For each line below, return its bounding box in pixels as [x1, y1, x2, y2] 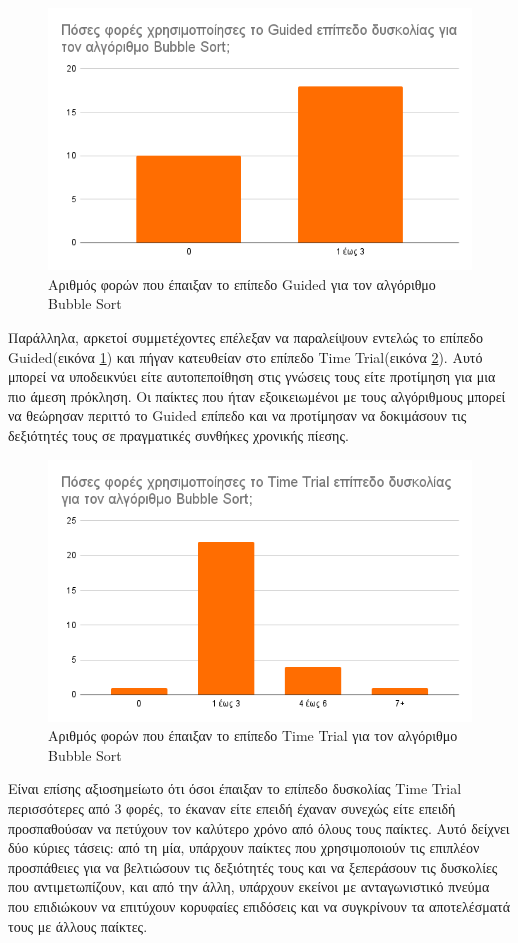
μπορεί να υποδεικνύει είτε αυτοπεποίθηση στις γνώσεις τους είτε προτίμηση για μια [8, 366, 496, 387]
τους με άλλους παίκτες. [8, 915, 148, 936]
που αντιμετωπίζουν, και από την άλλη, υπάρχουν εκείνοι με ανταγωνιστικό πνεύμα [8, 876, 490, 897]
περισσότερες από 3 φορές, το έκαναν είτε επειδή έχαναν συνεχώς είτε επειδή [8, 798, 456, 819]
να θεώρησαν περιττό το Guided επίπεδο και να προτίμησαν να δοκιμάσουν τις [8, 405, 467, 426]
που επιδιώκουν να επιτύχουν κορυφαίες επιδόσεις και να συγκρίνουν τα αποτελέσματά [8, 896, 510, 917]
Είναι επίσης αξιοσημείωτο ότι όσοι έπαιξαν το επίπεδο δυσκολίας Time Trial [8, 778, 462, 799]
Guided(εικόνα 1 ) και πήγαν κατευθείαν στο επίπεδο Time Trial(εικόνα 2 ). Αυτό [8, 346, 483, 367]
